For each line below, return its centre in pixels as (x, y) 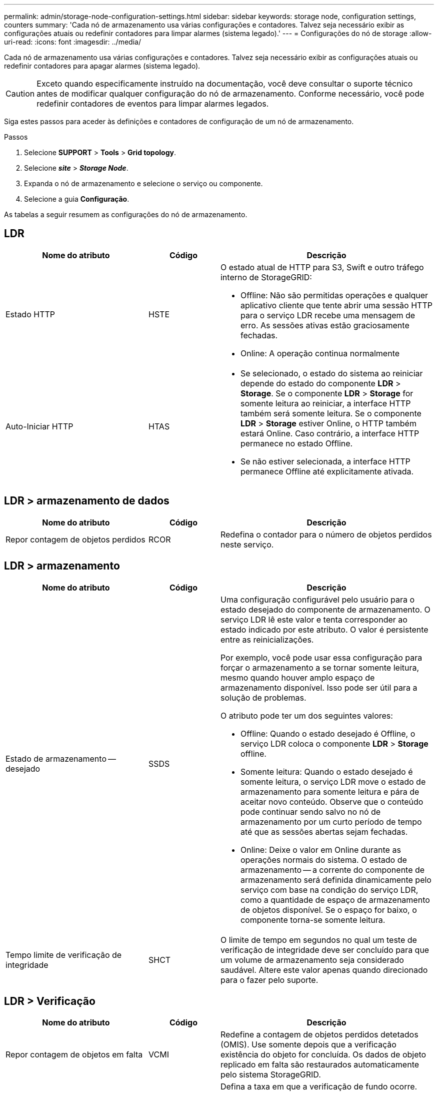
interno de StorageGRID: (266, 277)
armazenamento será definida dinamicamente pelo (336, 880)
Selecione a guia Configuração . (77, 199)
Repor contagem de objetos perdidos (75, 539)
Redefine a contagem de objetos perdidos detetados (319, 1035)
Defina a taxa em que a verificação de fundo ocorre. (319, 1087)
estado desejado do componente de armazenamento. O (325, 609)
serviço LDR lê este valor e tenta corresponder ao (314, 619)
